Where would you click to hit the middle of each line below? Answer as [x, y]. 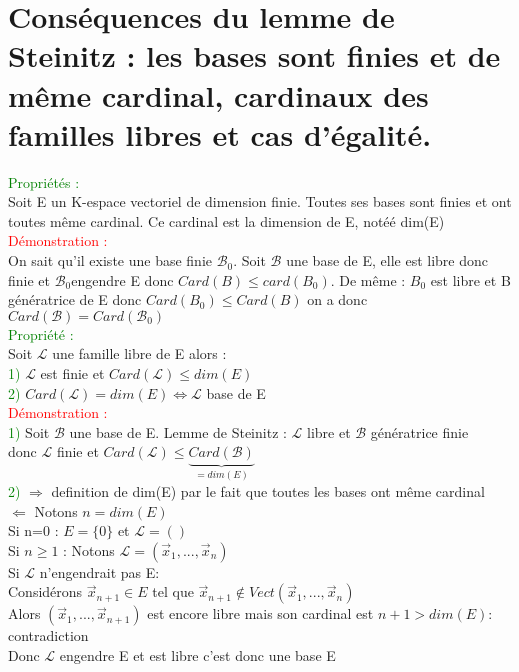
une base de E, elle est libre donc [387, 260]
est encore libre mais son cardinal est [260, 613]
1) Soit [29, 431]
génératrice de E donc [75, 299]
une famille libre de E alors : [139, 353]
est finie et [72, 373]
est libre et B [470, 279]
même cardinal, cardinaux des [218, 94]
